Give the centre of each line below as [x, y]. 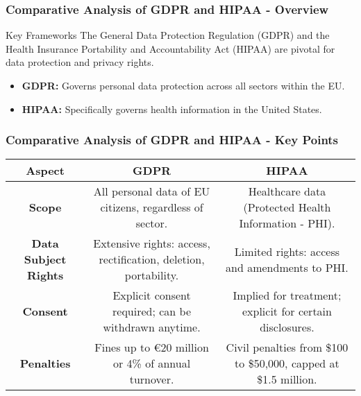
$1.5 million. [287, 379]
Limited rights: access [287, 251]
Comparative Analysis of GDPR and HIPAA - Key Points [172, 140]
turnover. [152, 379]
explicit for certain [287, 311]
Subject [45, 259]
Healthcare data [287, 191]
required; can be [152, 311]
